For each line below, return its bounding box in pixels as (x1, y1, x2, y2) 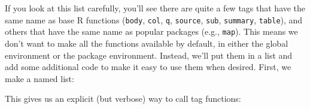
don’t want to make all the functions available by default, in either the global (5, 37, 288, 49)
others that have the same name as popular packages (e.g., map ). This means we (5, 25, 298, 38)
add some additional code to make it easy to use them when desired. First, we (5, 60, 291, 73)
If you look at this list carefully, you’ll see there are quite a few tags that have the (5, 2, 306, 14)
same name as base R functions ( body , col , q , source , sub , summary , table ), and (5, 13, 303, 26)
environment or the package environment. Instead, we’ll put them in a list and (5, 49, 293, 61)
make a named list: (5, 72, 74, 84)
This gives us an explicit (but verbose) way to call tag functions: (5, 92, 241, 105)
